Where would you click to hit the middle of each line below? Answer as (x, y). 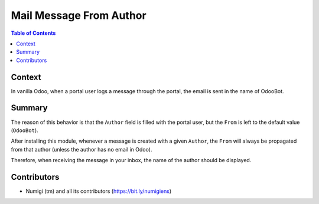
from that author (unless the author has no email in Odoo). (82, 149)
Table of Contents (33, 33)
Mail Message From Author (79, 15)
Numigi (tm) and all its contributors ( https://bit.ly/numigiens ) (99, 191)
